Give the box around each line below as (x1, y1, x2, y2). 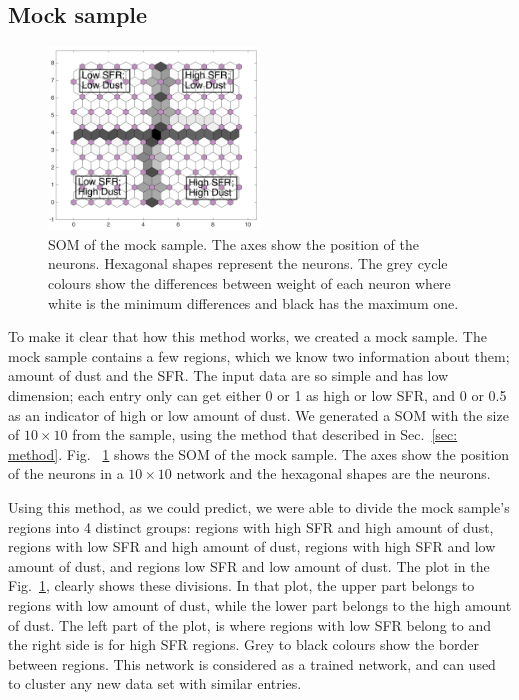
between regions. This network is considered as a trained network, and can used (8, 653, 496, 674)
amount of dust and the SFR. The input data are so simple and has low (8, 365, 449, 386)
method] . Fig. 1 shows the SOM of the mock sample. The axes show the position (8, 443, 510, 464)
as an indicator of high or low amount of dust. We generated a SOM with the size (8, 404, 509, 425)
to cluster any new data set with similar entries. (8, 673, 302, 694)
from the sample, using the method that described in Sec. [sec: (72, 424, 458, 445)
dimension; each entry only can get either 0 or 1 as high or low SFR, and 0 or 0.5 (8, 384, 507, 405)
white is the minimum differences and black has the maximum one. (48, 292, 459, 313)
